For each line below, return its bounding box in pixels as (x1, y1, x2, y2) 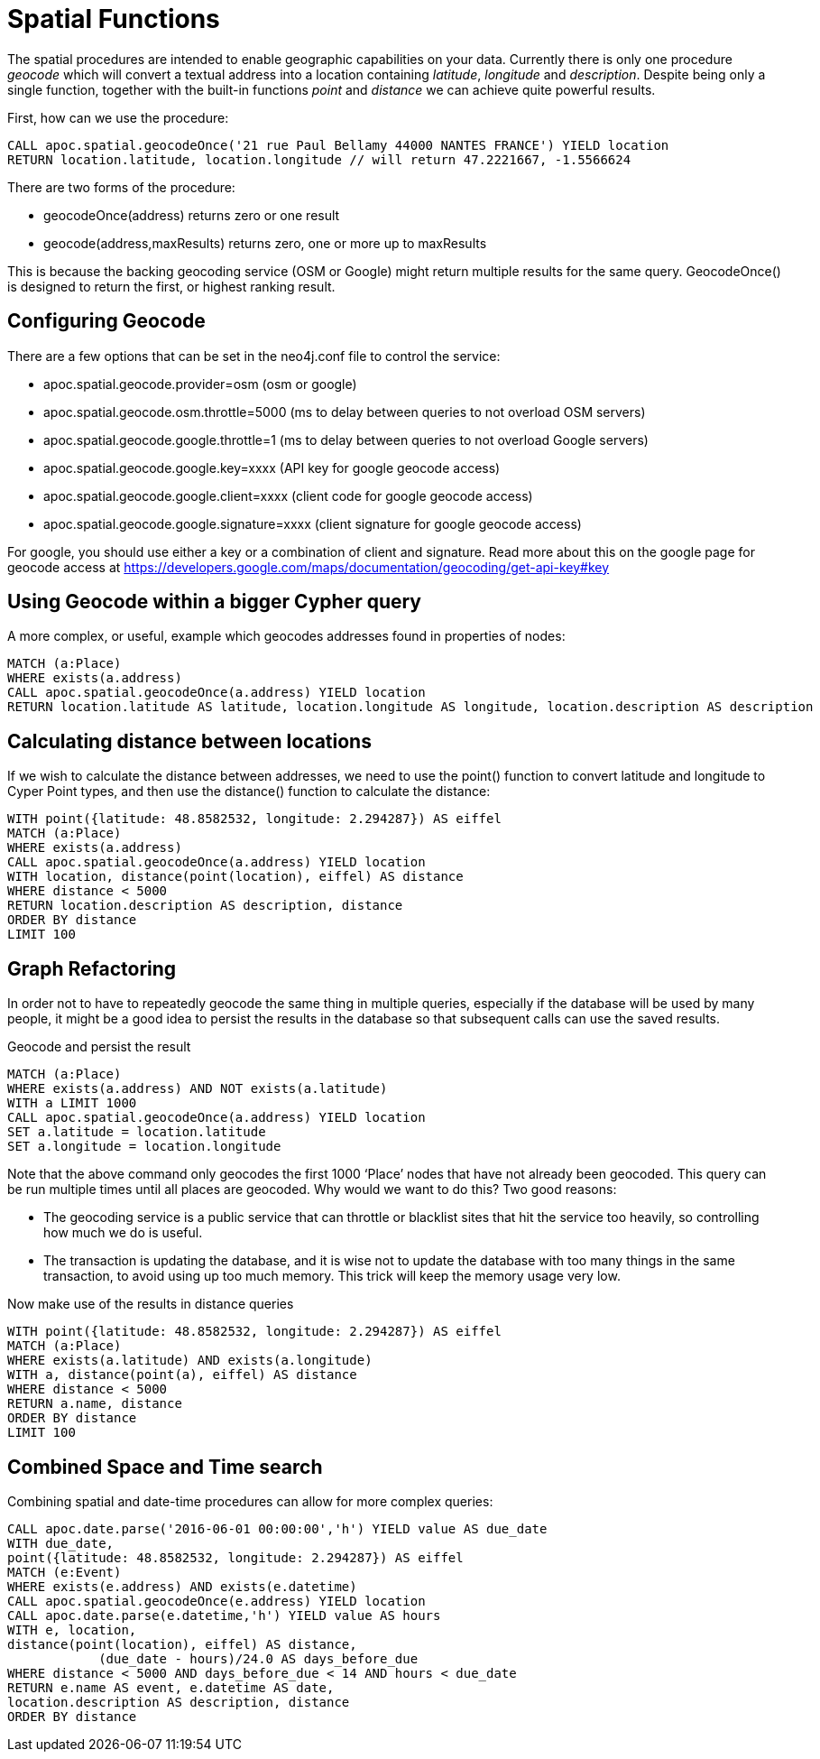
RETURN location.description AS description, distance (7, 898, 403, 913)
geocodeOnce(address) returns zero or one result (43, 207, 340, 223)
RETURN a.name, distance (7, 1396, 182, 1412)
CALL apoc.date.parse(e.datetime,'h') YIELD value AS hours (7, 1607, 441, 1623)
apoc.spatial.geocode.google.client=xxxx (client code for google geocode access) (43, 487, 533, 504)
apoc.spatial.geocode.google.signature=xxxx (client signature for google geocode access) (43, 515, 582, 532)
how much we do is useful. (43, 1225, 203, 1241)
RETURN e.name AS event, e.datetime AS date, (7, 1680, 335, 1695)
